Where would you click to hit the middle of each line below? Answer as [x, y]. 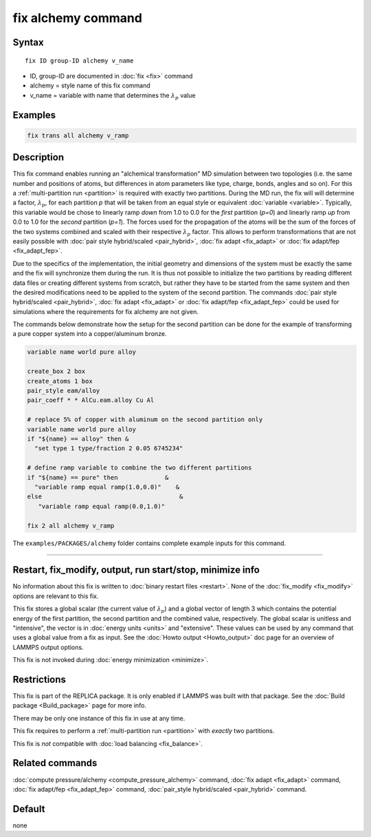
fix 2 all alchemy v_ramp [71, 526]
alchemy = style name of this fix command [90, 85]
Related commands [55, 763]
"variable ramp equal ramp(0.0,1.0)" [101, 506]
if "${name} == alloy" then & [78, 438]
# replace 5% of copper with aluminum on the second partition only [145, 420]
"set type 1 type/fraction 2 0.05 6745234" [109, 448]
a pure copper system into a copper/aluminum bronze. [90, 334]
